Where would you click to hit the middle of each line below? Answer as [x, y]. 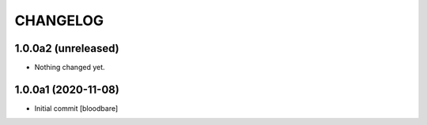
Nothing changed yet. [70, 68]
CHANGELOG [59, 20]
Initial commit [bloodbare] [76, 108]
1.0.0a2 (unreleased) [67, 48]
